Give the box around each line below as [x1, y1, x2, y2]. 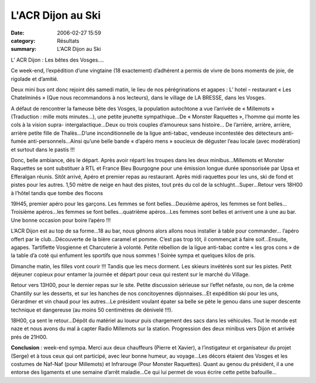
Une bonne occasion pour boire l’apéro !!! [11, 217, 111, 224]
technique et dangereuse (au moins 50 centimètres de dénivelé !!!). [11, 306, 173, 313]
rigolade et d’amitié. [11, 75, 59, 82]
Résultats [57, 37, 80, 44]
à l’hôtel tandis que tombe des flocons [11, 189, 104, 196]
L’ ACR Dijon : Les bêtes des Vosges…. [11, 56, 104, 63]
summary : [11, 46, 37, 53]
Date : [11, 29, 25, 36]
